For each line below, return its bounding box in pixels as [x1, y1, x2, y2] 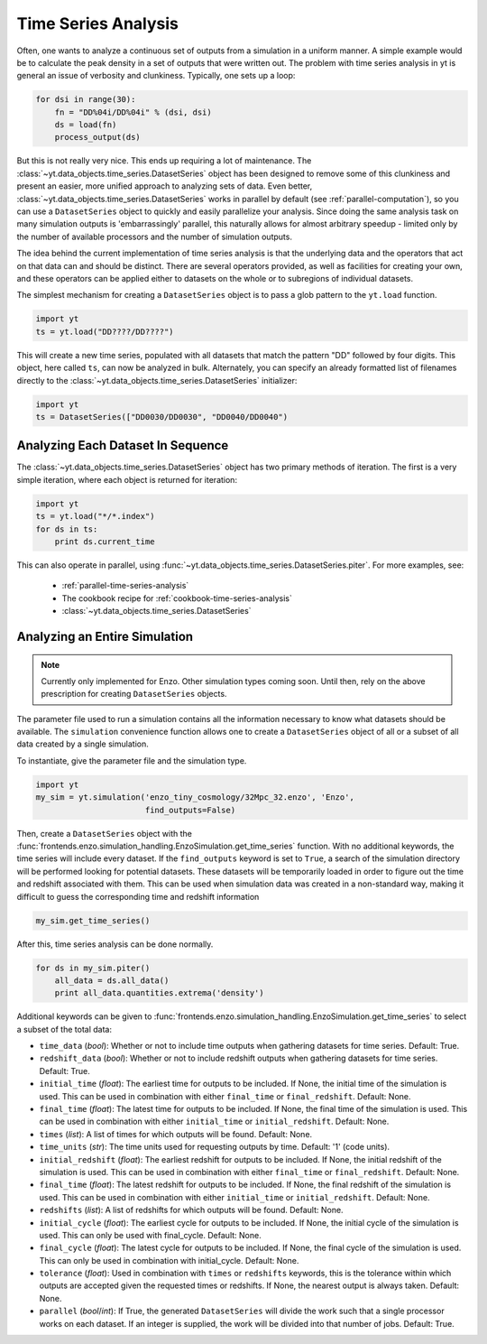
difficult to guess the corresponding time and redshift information [16, 891, 260, 902]
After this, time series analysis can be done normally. [16, 939, 214, 950]
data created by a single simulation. [16, 738, 149, 749]
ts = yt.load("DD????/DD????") [35, 326, 175, 337]
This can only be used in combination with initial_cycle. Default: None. [39, 1255, 299, 1265]
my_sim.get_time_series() [35, 915, 151, 925]
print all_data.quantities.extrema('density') [54, 988, 265, 998]
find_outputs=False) [144, 804, 236, 815]
